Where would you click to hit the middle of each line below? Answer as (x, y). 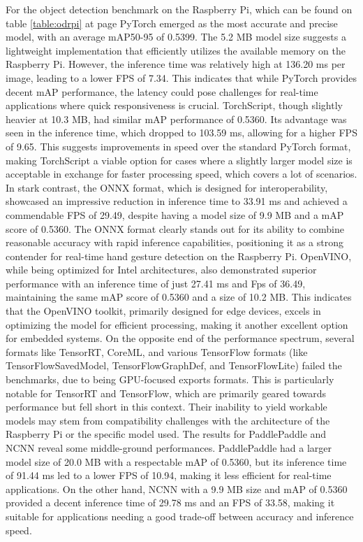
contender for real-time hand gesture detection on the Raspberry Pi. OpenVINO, (179, 256)
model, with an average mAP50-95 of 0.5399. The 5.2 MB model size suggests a (176, 37)
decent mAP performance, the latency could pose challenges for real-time (162, 91)
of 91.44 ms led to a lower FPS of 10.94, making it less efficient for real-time (169, 475)
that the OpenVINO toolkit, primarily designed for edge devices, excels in (163, 311)
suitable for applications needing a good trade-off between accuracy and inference (180, 516)
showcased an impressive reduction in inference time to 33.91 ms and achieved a (177, 201)
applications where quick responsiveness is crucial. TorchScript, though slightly (174, 105)
